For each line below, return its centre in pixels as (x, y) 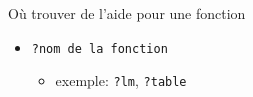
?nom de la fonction (99, 48)
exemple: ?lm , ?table (121, 80)
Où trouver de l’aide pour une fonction (127, 13)
